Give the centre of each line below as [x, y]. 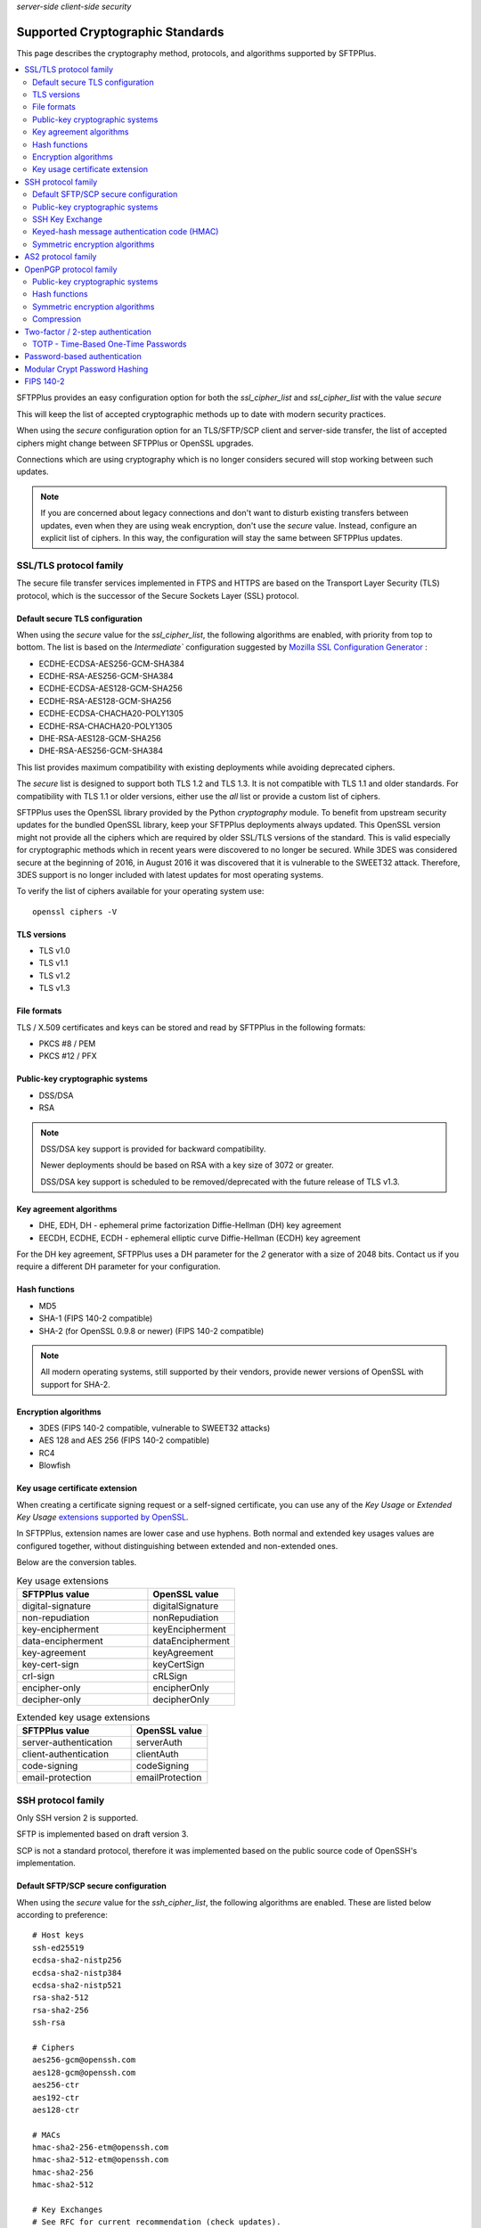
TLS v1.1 [53, 963]
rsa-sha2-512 [61, 1998]
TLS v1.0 [54, 951]
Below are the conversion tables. [77, 1562]
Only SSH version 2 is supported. [77, 1818]
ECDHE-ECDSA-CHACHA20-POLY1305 [111, 714]
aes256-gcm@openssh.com [84, 2060]
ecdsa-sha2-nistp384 [77, 1973]
